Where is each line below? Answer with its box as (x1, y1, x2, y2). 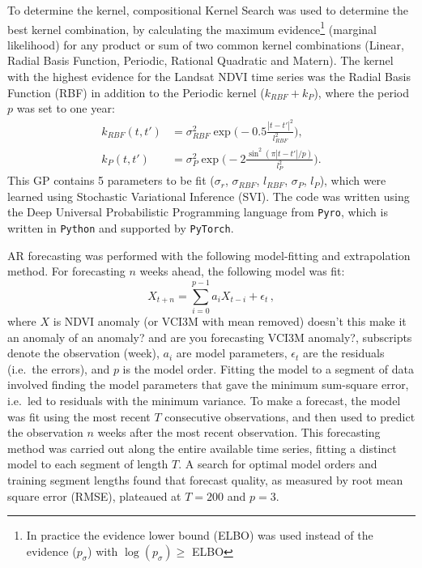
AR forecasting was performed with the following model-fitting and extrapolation (7, 246, 411, 263)
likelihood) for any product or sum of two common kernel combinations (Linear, (7, 36, 404, 53)
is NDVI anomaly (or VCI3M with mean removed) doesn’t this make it (53, 313, 407, 330)
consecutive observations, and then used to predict (164, 408, 416, 425)
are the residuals (302, 344, 385, 361)
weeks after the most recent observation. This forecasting (97, 424, 381, 441)
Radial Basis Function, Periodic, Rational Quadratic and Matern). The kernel (7, 52, 394, 69)
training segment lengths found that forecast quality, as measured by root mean (7, 472, 403, 488)
